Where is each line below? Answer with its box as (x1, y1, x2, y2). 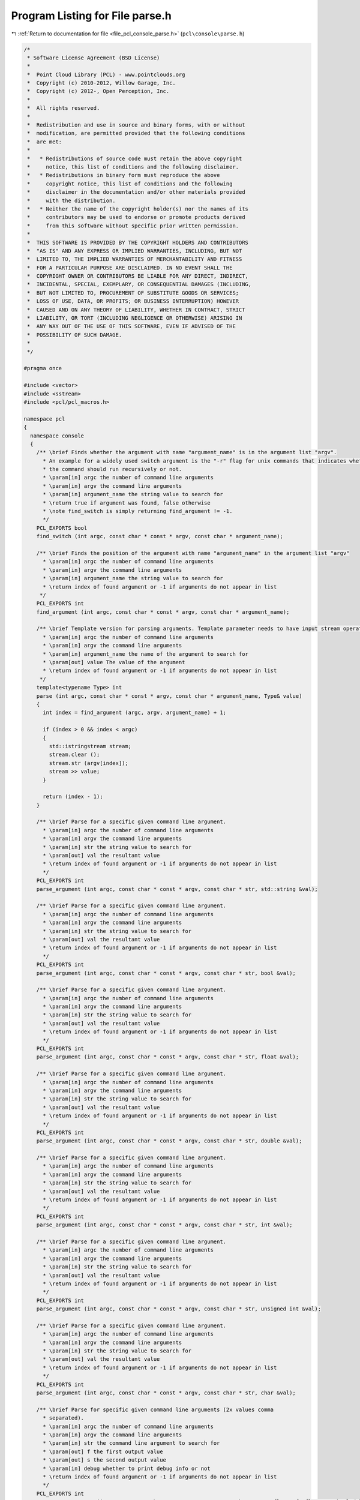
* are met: (27, 138, 62, 145)
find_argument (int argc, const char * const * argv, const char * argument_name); (36, 608, 290, 615)
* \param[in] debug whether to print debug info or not (43, 1465, 211, 1472)
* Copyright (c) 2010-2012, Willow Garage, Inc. (27, 80, 176, 86)
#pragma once (23, 365, 62, 372)
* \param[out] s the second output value (43, 1457, 166, 1463)
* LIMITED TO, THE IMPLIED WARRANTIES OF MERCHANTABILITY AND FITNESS (27, 256, 242, 263)
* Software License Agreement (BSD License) (27, 54, 160, 61)
